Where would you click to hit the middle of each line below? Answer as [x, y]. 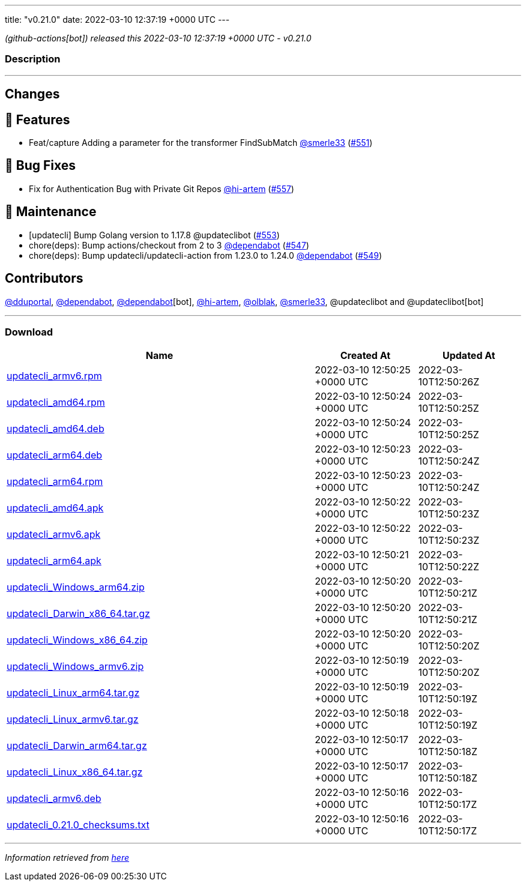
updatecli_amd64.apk [55, 508]
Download [29, 332]
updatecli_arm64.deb [55, 455]
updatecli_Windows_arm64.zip [76, 587]
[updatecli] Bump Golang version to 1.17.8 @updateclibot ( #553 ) [154, 235]
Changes [32, 94]
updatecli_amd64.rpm [56, 402]
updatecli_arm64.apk [54, 561]
